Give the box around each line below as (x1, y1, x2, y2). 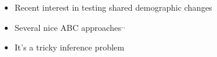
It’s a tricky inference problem (14, 41, 125, 53)
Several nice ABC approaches (14, 21, 122, 33)
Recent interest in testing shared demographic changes (14, 1, 212, 13)
